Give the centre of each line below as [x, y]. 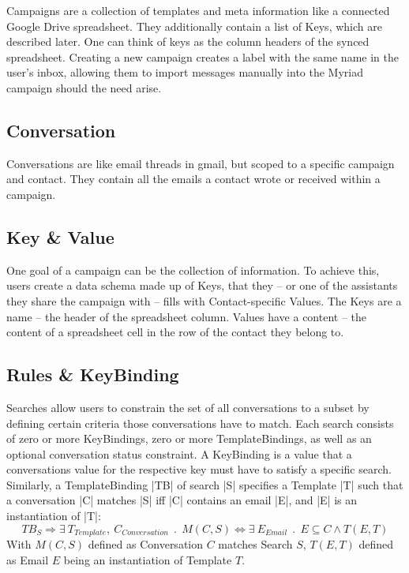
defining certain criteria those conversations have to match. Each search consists [200, 423]
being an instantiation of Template [148, 559]
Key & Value [60, 236]
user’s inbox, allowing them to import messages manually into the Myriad [185, 72]
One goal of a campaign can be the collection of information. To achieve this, [193, 270]
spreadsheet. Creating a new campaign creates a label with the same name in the [203, 56]
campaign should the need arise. [84, 87]
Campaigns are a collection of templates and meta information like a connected [198, 10]
